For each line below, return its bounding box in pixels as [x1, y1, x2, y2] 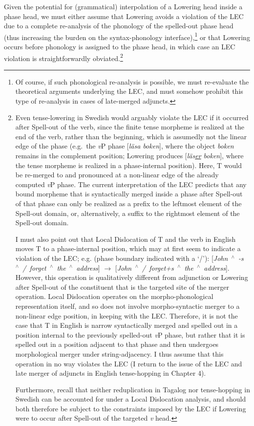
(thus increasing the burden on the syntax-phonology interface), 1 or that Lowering [4, 30, 250, 42]
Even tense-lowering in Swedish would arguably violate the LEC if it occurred [15, 112, 249, 122]
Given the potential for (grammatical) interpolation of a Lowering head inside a [4, 1, 243, 11]
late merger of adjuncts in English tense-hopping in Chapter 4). [15, 368, 206, 378]
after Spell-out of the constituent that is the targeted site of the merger [15, 281, 229, 292]
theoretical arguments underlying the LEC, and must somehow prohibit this [15, 86, 243, 96]
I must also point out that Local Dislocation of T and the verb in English [15, 234, 236, 244]
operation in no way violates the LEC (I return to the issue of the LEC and [15, 358, 242, 368]
